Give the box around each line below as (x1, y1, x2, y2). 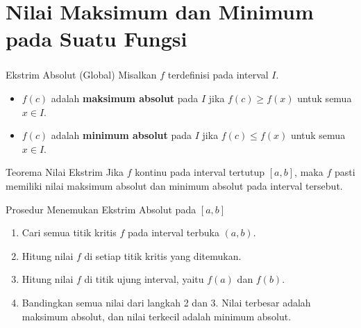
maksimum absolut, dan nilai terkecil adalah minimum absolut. (22, 309, 292, 323)
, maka (294, 165, 324, 179)
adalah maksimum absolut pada (51, 91, 199, 106)
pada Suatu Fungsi (6, 24, 187, 53)
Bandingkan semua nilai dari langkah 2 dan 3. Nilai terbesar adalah (22, 295, 311, 310)
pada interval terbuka (127, 225, 219, 240)
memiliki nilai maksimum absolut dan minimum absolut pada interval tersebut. (6, 179, 343, 193)
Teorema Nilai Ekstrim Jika (6, 165, 124, 179)
